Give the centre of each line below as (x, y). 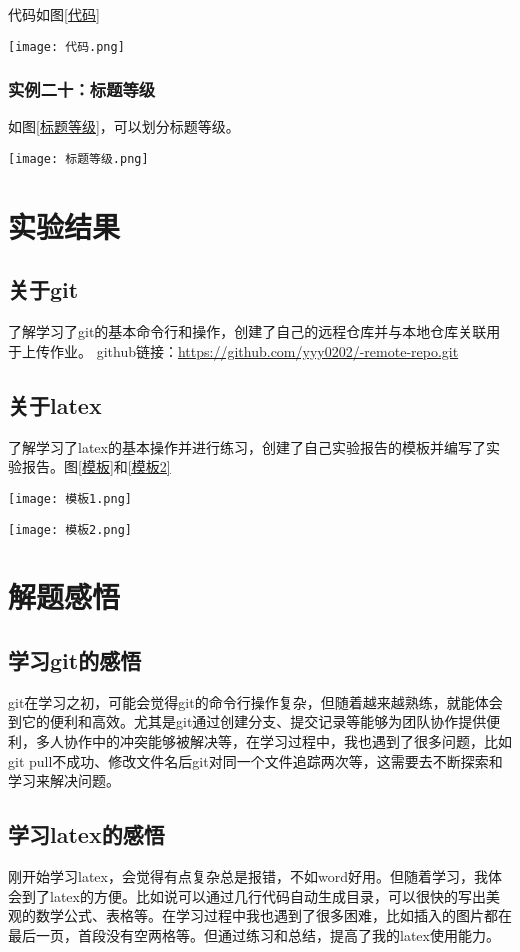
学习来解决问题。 (64, 780)
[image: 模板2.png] (70, 529)
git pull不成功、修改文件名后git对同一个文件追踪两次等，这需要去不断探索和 (255, 760)
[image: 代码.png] (66, 46)
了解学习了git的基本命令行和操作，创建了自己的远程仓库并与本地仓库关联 (247, 331)
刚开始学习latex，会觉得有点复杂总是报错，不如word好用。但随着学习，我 (248, 875)
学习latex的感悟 (86, 834)
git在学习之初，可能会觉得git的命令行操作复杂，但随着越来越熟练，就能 (241, 701)
